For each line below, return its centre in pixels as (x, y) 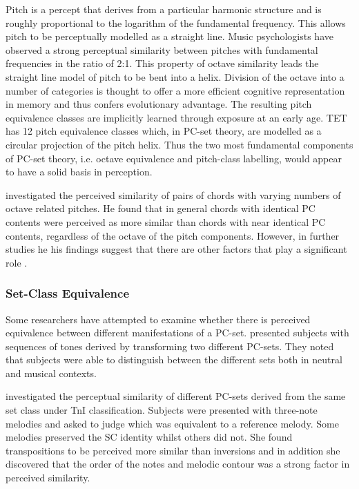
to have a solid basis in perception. (79, 172)
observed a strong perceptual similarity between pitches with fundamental (162, 49)
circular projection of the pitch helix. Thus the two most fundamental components (179, 144)
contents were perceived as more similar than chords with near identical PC (166, 221)
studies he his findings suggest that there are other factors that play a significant (176, 249)
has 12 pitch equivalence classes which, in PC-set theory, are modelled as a (164, 131)
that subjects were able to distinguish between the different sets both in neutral (174, 359)
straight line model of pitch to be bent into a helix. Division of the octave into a (175, 76)
